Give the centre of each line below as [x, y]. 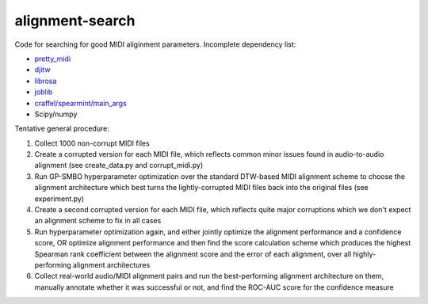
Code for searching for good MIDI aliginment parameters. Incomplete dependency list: [155, 44]
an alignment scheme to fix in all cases [98, 221]
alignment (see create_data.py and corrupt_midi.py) [119, 165]
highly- [365, 254]
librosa [46, 81]
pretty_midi [53, 59]
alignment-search [75, 21]
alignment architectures [111, 264]
